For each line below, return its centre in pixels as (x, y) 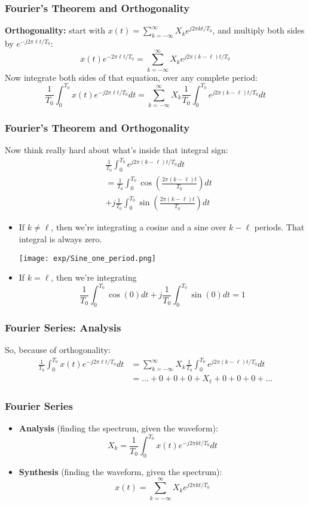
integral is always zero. (60, 238)
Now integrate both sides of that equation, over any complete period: (131, 77)
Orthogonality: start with (55, 30)
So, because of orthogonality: (58, 350)
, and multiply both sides (258, 30)
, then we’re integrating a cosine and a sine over (139, 227)
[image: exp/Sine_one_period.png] (87, 258)
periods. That (279, 227)
